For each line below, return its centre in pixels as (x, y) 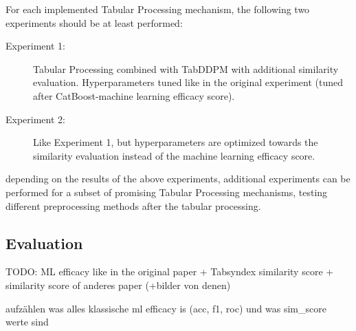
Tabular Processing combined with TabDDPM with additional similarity (186, 68)
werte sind (27, 322)
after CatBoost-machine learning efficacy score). (134, 95)
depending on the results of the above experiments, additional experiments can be (178, 179)
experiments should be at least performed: (94, 22)
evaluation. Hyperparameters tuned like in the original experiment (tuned (188, 82)
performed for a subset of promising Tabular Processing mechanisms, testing (167, 192)
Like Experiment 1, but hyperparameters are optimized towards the (176, 142)
